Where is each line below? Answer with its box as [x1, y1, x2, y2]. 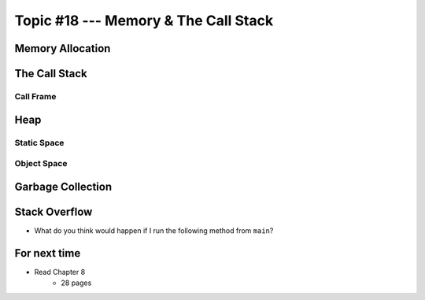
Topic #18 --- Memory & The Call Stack [14, 12, 274, 29]
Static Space [14, 137, 65, 148]
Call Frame [14, 91, 57, 102]
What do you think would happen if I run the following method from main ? [34, 225, 274, 235]
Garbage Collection [14, 180, 113, 193]
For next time [14, 246, 81, 260]
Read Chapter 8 [34, 267, 86, 276]
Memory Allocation [14, 42, 111, 55]
